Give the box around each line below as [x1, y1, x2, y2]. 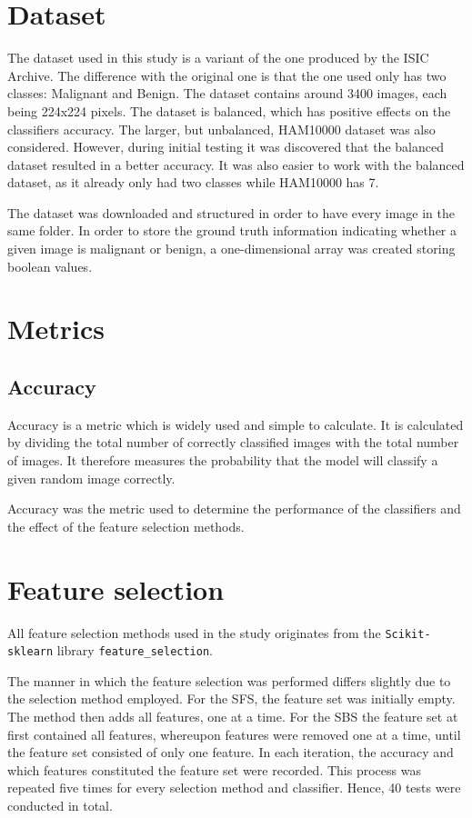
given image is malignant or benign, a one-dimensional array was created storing [7, 239, 456, 258]
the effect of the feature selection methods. [7, 516, 245, 535]
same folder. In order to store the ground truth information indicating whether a [7, 221, 457, 240]
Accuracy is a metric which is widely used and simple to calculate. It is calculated [7, 414, 464, 434]
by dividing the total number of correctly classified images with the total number [7, 433, 459, 452]
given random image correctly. [7, 468, 176, 487]
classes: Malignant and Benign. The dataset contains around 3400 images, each [7, 84, 447, 103]
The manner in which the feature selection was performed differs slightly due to [7, 671, 451, 690]
